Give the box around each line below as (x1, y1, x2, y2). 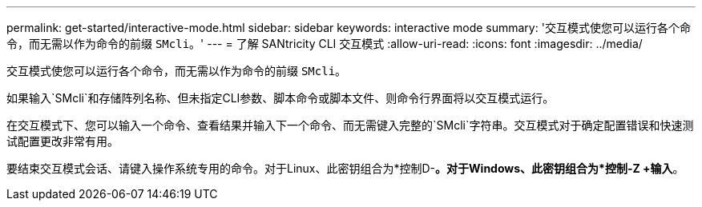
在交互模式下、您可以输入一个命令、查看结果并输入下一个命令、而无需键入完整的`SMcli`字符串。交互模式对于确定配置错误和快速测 (6, 118, 694, 132)
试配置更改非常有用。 (6, 134, 119, 148)
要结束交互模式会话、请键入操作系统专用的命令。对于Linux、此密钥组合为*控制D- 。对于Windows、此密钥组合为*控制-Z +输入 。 (6, 161, 684, 175)
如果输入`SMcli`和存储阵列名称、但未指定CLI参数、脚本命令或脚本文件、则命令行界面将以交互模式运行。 (6, 91, 555, 105)
